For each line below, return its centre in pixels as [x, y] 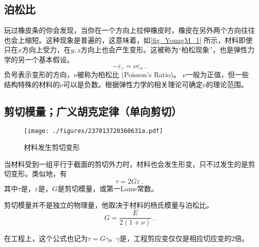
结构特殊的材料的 [32, 84]
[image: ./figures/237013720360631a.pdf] [94, 131]
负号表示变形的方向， [39, 74]
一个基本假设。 [49, 59]
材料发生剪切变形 [52, 147]
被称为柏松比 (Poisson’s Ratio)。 [129, 74]
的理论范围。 [227, 84]
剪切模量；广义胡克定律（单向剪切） [93, 111]
